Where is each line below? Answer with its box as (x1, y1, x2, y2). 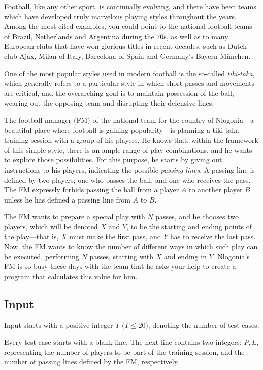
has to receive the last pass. (170, 231, 256, 242)
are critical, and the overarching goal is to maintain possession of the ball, (4, 87, 234, 98)
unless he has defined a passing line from (4, 194, 130, 205)
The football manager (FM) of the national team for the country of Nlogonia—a (4, 114, 254, 125)
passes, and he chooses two (155, 211, 239, 222)
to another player (188, 184, 243, 195)
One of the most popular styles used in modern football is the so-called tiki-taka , (4, 68, 255, 78)
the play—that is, (4, 231, 59, 242)
